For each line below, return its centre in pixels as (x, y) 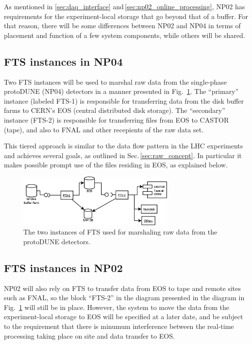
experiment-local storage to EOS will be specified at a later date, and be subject (124, 317)
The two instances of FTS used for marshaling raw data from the (120, 232)
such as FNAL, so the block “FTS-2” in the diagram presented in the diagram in (124, 298)
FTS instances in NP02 (63, 267)
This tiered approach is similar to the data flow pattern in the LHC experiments (124, 146)
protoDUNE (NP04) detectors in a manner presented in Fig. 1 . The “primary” (121, 91)
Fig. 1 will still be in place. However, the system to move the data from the (117, 307)
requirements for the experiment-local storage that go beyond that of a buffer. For (126, 16)
